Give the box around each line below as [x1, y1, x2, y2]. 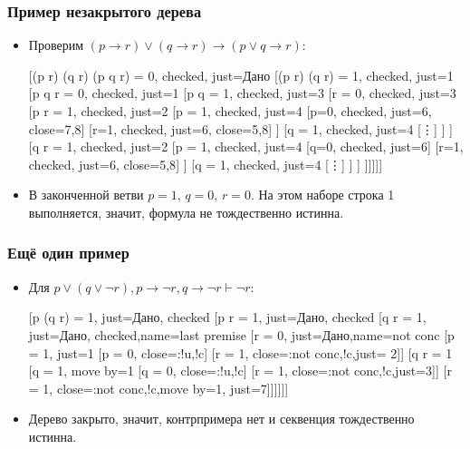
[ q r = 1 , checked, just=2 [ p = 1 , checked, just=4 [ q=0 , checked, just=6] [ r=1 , [28, 137, 464, 156]
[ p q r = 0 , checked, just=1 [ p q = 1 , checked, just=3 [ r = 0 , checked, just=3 [28, 83, 456, 102]
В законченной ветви [28, 185, 144, 204]
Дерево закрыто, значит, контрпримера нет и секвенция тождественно [28, 409, 415, 428]
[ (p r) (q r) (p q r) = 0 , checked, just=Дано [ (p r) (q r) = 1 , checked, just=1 [28, 65, 454, 84]
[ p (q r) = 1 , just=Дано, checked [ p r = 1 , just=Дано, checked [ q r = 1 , [28, 307, 427, 327]
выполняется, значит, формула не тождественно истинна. [28, 202, 344, 221]
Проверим [28, 35, 84, 54]
